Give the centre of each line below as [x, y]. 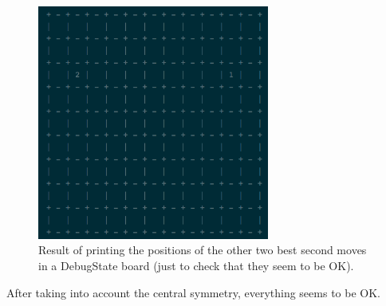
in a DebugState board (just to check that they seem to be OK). [196, 265]
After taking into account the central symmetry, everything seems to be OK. [193, 292]
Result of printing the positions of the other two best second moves [203, 250]
